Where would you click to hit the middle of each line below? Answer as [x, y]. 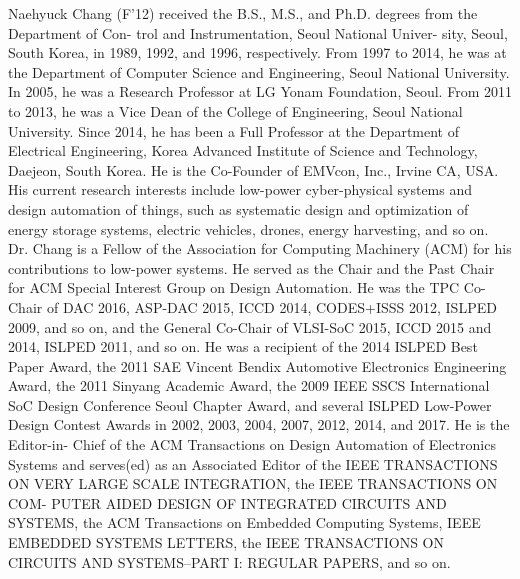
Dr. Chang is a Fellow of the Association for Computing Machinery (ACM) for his [260, 248]
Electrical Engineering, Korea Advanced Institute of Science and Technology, [243, 150]
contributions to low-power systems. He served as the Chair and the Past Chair [251, 267]
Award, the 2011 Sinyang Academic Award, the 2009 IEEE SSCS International [249, 385]
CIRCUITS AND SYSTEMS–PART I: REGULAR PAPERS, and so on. [229, 561]
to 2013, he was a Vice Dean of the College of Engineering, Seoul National [235, 110]
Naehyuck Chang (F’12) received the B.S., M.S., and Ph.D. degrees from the [243, 13]
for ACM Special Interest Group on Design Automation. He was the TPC [234, 287]
